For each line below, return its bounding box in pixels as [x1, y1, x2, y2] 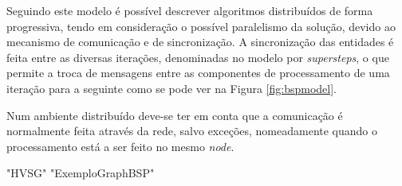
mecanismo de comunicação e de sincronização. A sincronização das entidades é [6, 33, 394, 50]
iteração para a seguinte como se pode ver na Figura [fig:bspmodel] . [6, 79, 337, 96]
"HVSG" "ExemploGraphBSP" [6, 165, 155, 181]
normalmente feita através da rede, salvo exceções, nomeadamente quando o [6, 122, 378, 139]
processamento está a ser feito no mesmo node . [6, 138, 235, 154]
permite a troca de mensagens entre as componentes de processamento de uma [6, 64, 390, 81]
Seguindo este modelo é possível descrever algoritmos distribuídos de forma [6, 2, 373, 18]
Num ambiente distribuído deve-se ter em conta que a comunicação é [6, 107, 343, 123]
